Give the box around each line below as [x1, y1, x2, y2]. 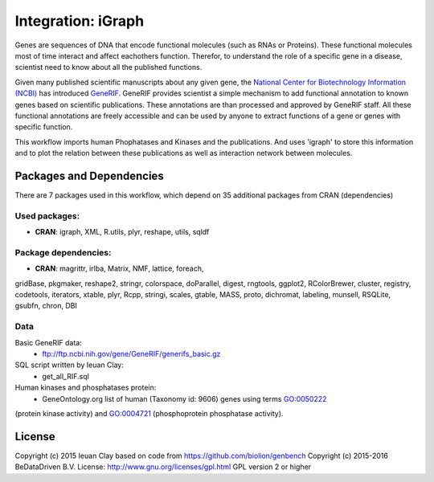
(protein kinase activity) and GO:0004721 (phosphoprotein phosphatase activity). [14, 408, 284, 418]
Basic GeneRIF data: [14, 337, 82, 347]
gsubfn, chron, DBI [14, 301, 78, 311]
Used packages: [14, 210, 80, 221]
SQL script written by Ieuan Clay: [14, 360, 125, 370]
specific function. [14, 122, 73, 132]
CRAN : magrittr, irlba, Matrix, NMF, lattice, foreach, [35, 263, 204, 273]
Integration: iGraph [14, 12, 145, 30]
